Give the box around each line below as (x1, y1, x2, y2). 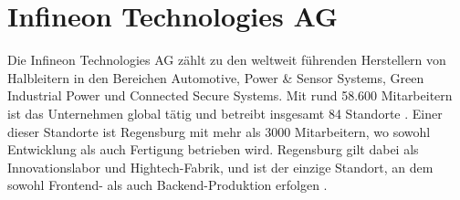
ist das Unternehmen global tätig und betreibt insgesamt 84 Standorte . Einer (7, 103, 443, 122)
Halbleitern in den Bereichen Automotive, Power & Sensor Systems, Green (7, 68, 424, 87)
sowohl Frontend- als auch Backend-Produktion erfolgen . (7, 175, 328, 195)
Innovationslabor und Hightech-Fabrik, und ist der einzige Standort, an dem (7, 157, 434, 176)
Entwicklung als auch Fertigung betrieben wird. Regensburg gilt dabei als (7, 140, 419, 159)
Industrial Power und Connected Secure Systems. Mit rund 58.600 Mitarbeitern (7, 86, 453, 105)
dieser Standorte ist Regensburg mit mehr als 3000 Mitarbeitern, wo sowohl (7, 121, 431, 141)
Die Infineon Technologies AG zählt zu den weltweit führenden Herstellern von (7, 50, 446, 69)
